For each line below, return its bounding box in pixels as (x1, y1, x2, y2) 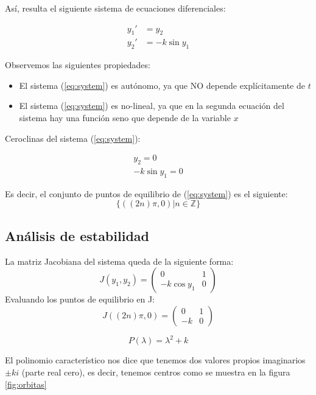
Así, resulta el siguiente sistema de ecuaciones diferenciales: (5, 2, 226, 14)
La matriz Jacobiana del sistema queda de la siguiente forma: (5, 254, 234, 267)
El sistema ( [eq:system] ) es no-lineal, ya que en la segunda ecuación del (19, 99, 284, 112)
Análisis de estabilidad (5, 226, 149, 245)
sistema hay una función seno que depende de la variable (19, 111, 231, 124)
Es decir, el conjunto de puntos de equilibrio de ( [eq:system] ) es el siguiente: (5, 187, 288, 200)
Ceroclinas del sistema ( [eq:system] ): (5, 131, 141, 144)
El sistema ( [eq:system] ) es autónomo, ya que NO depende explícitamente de (19, 79, 305, 91)
